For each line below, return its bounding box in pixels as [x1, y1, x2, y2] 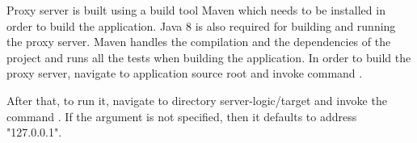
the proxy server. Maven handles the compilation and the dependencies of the [6, 33, 391, 50]
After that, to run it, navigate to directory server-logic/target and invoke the [6, 91, 387, 108]
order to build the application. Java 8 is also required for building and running [6, 17, 396, 34]
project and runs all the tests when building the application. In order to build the [6, 48, 411, 65]
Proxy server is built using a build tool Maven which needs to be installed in [6, 2, 385, 18]
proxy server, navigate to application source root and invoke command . [6, 65, 363, 82]
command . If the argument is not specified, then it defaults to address [6, 107, 357, 124]
